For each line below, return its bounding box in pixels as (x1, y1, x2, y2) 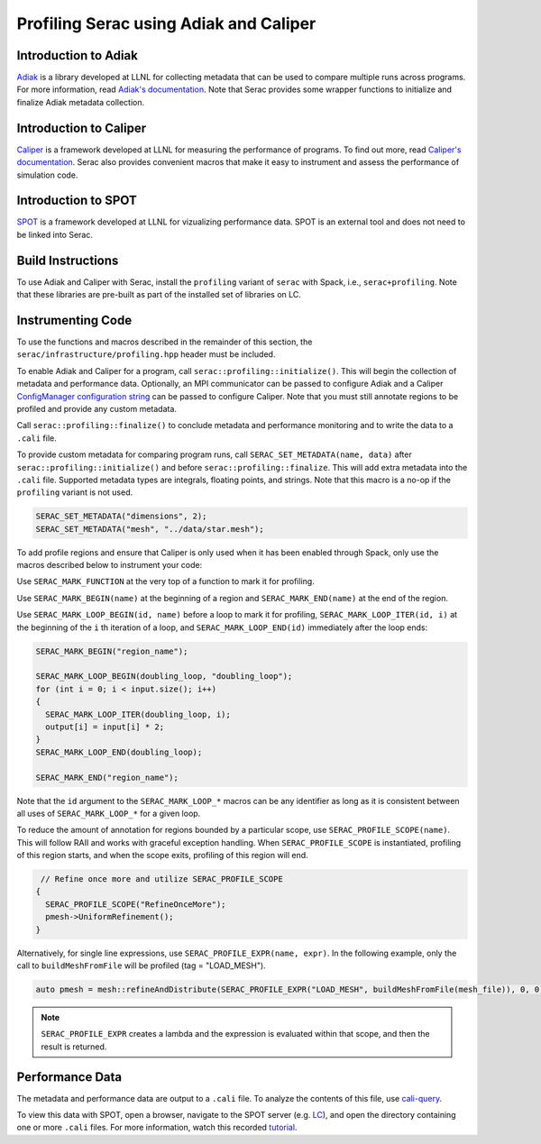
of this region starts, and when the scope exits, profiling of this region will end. (16, 850, 308, 861)
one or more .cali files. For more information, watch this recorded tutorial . (16, 1122, 298, 1133)
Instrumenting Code (16, 312, 133, 328)
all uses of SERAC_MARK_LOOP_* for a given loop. (16, 808, 201, 819)
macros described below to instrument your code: (16, 560, 203, 571)
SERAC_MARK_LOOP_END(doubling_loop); (35, 746, 203, 757)
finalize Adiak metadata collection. (16, 96, 145, 107)
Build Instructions (16, 252, 119, 268)
